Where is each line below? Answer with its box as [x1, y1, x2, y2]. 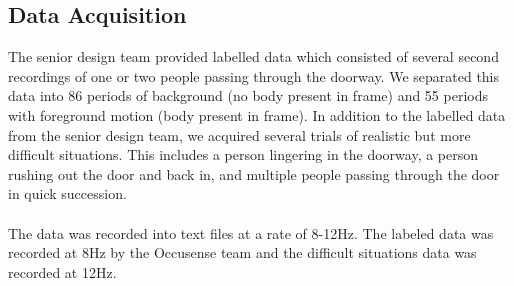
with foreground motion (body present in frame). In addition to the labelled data [8, 104, 506, 125]
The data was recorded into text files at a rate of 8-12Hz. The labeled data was [8, 222, 494, 243]
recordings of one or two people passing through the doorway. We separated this [8, 65, 500, 86]
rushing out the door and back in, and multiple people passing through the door [8, 163, 500, 184]
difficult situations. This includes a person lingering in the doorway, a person [8, 144, 479, 165]
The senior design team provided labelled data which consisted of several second [8, 46, 499, 67]
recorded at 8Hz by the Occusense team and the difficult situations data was [8, 242, 477, 263]
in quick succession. [8, 183, 127, 204]
